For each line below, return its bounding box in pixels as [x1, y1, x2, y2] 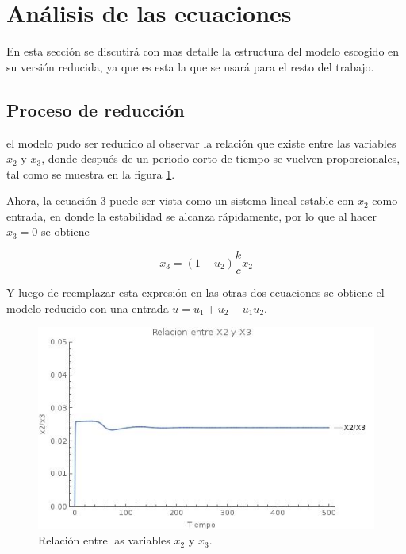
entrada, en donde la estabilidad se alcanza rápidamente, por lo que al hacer [6, 207, 377, 224]
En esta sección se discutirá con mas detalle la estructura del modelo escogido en [6, 43, 400, 60]
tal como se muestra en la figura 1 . [6, 165, 175, 182]
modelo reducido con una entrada [6, 299, 169, 316]
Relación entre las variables [38, 532, 170, 548]
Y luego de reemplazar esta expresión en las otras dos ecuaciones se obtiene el [6, 284, 385, 301]
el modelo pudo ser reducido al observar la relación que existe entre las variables [6, 134, 396, 151]
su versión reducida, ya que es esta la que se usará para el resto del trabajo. [6, 58, 374, 75]
